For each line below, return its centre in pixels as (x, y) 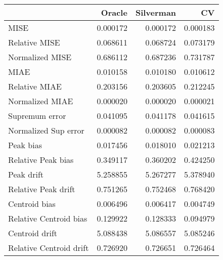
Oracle (114, 12)
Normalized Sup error (46, 130)
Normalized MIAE (41, 101)
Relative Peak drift (42, 189)
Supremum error (37, 116)
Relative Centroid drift (49, 248)
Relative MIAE (35, 86)
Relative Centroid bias (48, 218)
